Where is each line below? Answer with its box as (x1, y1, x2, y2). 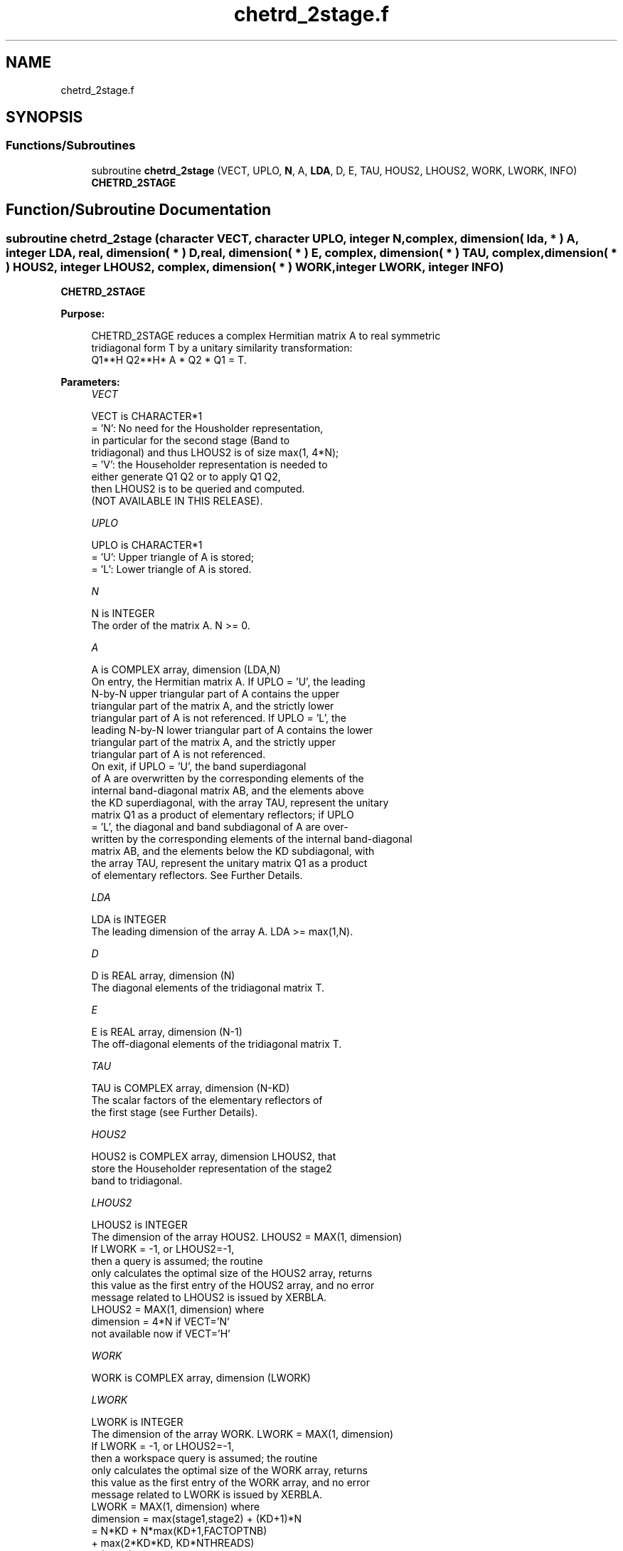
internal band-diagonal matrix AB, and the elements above (91, 784, 364, 797)
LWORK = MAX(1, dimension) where (91, 1500, 260, 1513)
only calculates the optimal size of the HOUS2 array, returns (91, 1267, 373, 1280)
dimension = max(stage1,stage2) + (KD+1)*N (91, 1513, 302, 1525)
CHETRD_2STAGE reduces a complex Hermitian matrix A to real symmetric (91, 330, 441, 342)
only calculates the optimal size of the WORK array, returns (91, 1464, 368, 1477)
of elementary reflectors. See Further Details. (91, 869, 303, 882)
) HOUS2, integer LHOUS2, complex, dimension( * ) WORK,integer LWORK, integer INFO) (6, 259, 504, 274)
